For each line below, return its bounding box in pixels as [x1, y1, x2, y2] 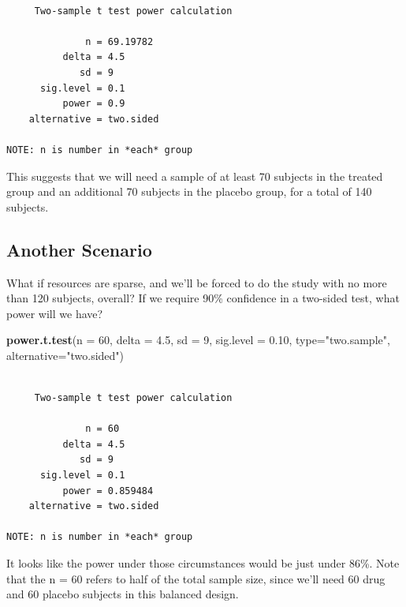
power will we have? [6, 305, 103, 321]
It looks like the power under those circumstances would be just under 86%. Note [6, 555, 400, 571]
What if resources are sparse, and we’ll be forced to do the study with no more [6, 274, 387, 290]
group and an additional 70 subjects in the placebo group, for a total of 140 [6, 183, 372, 200]
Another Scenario [6, 237, 152, 261]
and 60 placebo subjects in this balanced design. [6, 586, 239, 602]
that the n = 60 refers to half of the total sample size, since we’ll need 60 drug [6, 570, 386, 586]
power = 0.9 [62, 98, 125, 110]
